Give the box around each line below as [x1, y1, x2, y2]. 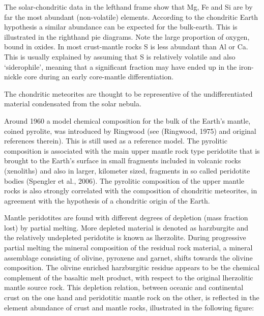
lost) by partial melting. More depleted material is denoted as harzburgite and [4, 222, 248, 233]
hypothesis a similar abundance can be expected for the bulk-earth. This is [4, 21, 238, 32]
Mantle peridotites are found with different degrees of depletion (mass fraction [4, 212, 248, 223]
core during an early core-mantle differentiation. [24, 71, 174, 82]
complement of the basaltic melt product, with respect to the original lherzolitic [4, 272, 253, 282]
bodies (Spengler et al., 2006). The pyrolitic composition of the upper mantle [4, 175, 245, 186]
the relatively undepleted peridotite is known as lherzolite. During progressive [4, 232, 246, 243]
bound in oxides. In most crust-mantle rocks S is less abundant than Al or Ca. [4, 41, 248, 52]
